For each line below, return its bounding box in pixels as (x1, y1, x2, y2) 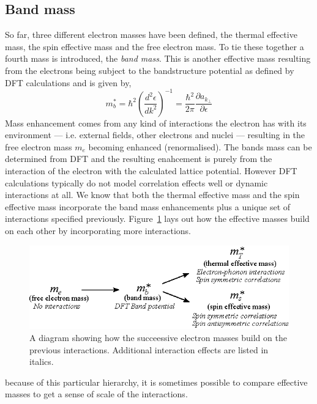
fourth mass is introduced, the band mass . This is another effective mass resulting (5, 52, 311, 65)
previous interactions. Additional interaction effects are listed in (29, 343, 269, 356)
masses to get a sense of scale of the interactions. (5, 387, 188, 400)
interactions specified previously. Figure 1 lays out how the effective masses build (5, 212, 310, 225)
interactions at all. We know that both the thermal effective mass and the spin (5, 188, 300, 201)
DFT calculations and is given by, (5, 76, 132, 89)
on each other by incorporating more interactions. (5, 224, 192, 237)
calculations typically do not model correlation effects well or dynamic (5, 176, 268, 189)
